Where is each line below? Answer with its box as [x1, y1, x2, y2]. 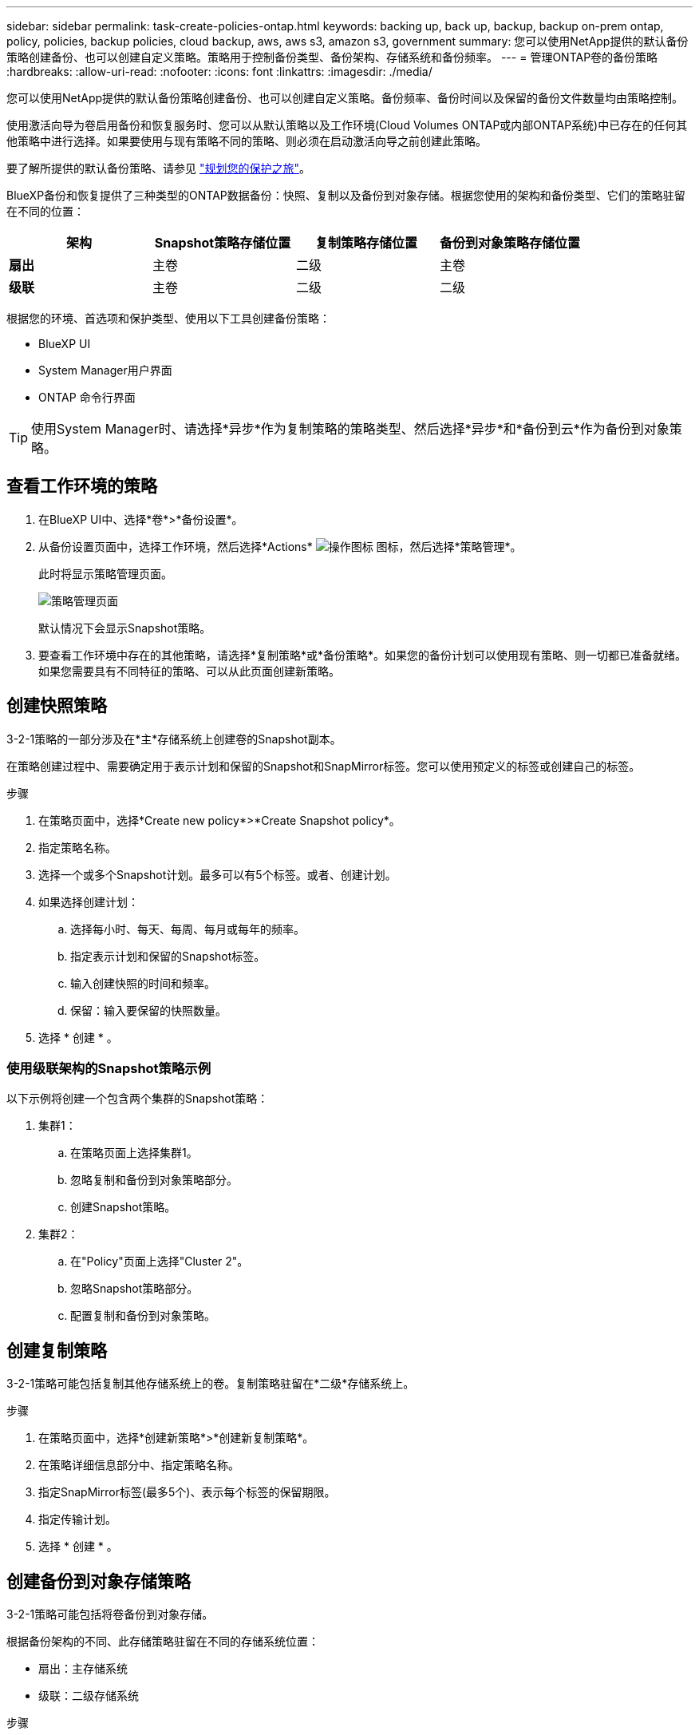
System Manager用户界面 [38, 363, 172, 377]
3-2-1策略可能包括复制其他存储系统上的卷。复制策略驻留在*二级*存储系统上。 [6, 1377, 415, 1391]
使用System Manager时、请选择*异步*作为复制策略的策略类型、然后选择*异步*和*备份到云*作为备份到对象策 [31, 421, 682, 437]
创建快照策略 [6, 695, 107, 716]
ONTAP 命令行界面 [38, 390, 136, 404]
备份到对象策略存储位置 [440, 235, 581, 251]
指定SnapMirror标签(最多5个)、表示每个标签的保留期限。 [38, 1485, 336, 1499]
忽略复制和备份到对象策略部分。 [70, 1173, 238, 1187]
